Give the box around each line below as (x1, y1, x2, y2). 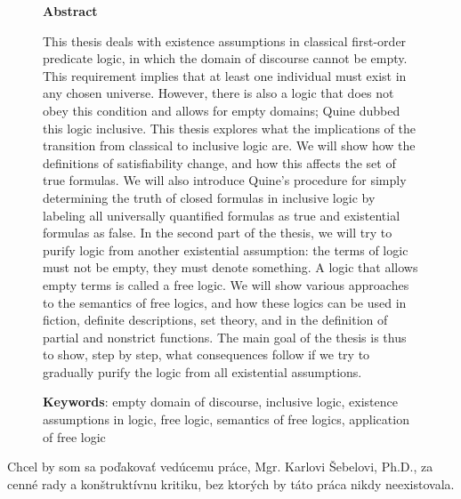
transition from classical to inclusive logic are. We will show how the (43, 136, 416, 155)
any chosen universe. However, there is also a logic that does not (43, 84, 394, 102)
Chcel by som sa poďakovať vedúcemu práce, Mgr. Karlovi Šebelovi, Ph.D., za (7, 457, 433, 476)
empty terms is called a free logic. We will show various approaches (43, 275, 409, 294)
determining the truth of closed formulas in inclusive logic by (43, 188, 376, 206)
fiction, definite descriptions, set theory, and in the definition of (43, 310, 388, 329)
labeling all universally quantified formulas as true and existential (43, 205, 400, 224)
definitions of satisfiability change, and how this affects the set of (43, 153, 396, 172)
